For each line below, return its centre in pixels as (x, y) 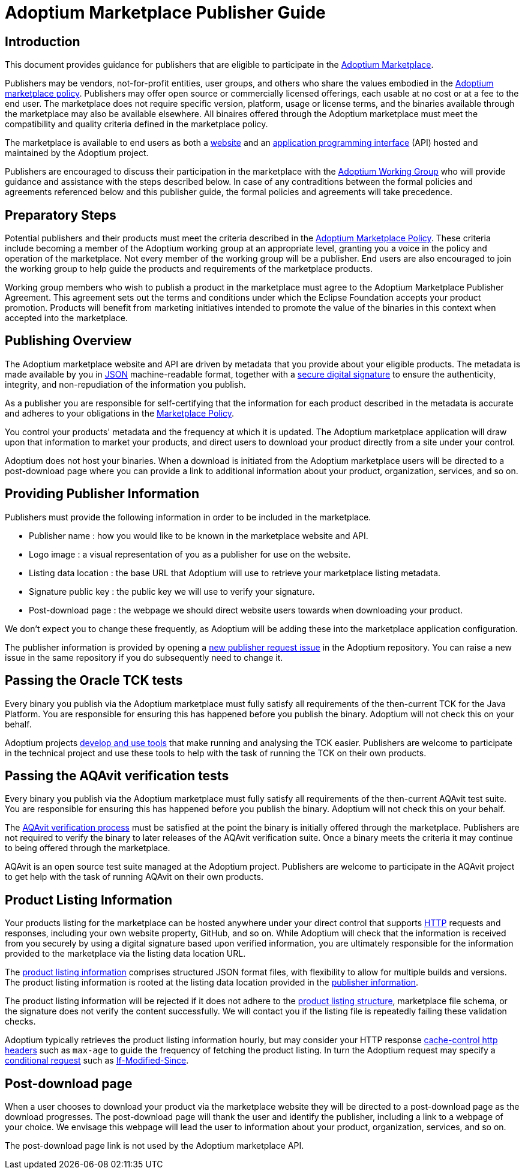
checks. (20, 1022)
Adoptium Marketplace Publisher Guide (165, 13)
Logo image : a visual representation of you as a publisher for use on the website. (190, 554)
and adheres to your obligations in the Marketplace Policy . (120, 413)
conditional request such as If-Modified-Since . (97, 1061)
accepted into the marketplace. (66, 318)
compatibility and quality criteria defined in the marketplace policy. (136, 124)
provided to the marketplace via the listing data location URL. (125, 954)
